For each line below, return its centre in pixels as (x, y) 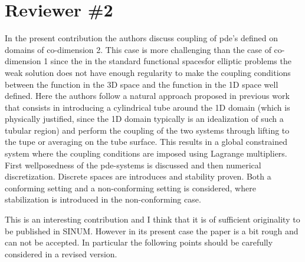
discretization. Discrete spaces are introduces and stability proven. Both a (138, 176)
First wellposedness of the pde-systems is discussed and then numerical (133, 165)
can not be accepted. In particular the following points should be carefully (139, 242)
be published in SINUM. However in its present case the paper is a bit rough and (152, 231)
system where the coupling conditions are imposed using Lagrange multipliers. (146, 153)
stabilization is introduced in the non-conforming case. (103, 199)
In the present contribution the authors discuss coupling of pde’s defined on (142, 38)
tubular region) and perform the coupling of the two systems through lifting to (147, 130)
